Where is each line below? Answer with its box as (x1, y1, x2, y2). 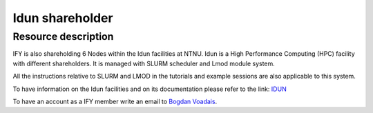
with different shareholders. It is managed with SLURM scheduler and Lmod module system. (12, 59, 276, 68)
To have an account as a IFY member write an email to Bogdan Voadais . (12, 97, 218, 105)
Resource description (12, 30, 114, 43)
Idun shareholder (12, 10, 113, 25)
